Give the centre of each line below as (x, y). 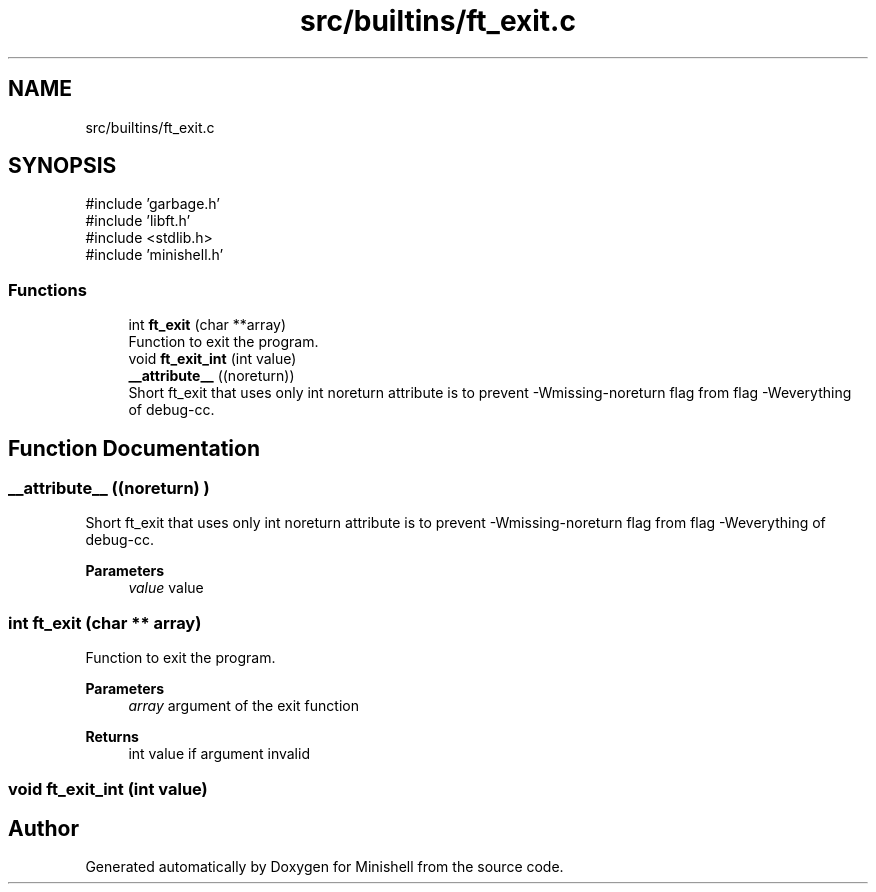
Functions (47, 289)
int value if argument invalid (219, 754)
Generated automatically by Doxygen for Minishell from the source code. (324, 867)
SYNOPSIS (62, 166)
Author (43, 828)
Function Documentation (134, 448)
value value (166, 588)
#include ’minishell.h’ (154, 255)
